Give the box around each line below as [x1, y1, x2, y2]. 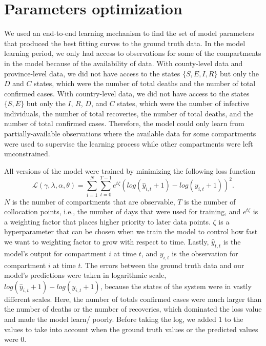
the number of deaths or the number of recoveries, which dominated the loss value [4, 303, 262, 314]
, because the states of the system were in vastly [100, 280, 252, 291]
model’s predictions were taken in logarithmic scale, [4, 270, 167, 280]
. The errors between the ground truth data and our [80, 259, 244, 270]
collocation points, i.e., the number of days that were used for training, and [4, 206, 241, 217]
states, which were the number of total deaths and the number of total [34, 78, 256, 89]
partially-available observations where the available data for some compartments [4, 128, 256, 139]
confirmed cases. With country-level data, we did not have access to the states [4, 88, 250, 98]
